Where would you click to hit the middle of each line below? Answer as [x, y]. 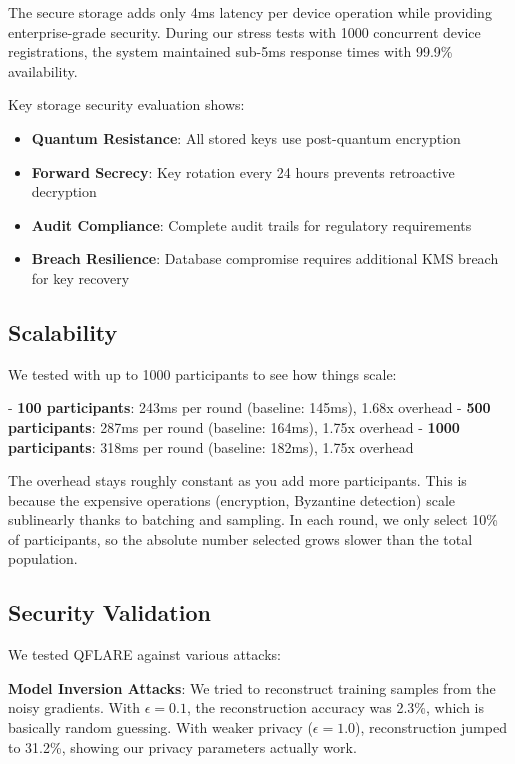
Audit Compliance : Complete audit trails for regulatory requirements [251, 224]
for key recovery [80, 277]
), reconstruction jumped [431, 727]
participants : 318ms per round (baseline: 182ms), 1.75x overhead [211, 446]
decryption [64, 191]
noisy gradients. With [74, 707]
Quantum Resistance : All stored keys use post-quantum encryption [246, 137]
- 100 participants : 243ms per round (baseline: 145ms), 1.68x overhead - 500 [249, 407]
